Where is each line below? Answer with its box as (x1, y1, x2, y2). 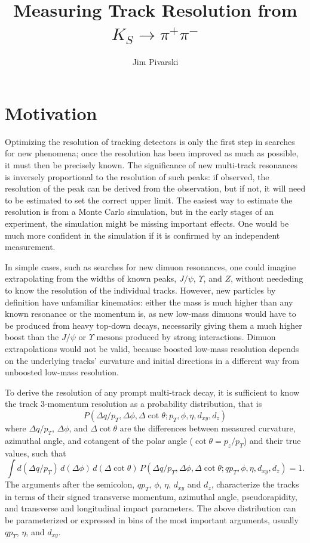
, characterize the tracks (211, 478, 299, 490)
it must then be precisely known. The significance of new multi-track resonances (5, 159, 298, 171)
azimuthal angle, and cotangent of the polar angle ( (5, 434, 194, 446)
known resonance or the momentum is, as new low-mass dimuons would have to (5, 307, 296, 320)
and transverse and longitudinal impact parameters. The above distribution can (5, 502, 296, 514)
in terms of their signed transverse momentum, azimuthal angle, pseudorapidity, (5, 490, 297, 502)
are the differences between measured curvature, (119, 421, 296, 434)
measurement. (5, 240, 56, 253)
